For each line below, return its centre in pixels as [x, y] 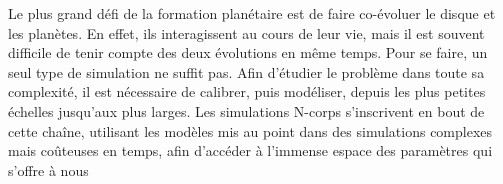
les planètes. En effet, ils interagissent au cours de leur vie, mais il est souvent [246, 32]
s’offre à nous [48, 169]
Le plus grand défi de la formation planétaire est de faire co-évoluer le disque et [252, 13]
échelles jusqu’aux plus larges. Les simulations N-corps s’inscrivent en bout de [246, 110]
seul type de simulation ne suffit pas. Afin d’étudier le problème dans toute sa [246, 71]
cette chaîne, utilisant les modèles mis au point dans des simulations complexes [250, 130]
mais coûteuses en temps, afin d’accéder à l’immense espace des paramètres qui [250, 150]
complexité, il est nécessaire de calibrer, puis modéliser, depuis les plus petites [247, 91]
